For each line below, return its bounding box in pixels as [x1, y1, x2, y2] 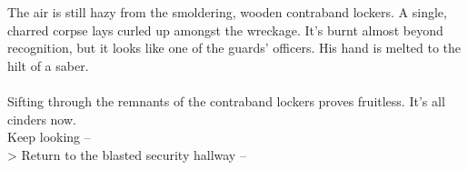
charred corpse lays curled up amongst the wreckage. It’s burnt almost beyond [7, 20, 443, 39]
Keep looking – [7, 127, 91, 146]
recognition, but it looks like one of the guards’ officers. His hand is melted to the [7, 38, 462, 57]
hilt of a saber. [7, 55, 89, 75]
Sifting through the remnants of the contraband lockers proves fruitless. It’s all [7, 91, 445, 110]
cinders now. [7, 109, 76, 128]
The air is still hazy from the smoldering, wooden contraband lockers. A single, [7, 3, 447, 21]
